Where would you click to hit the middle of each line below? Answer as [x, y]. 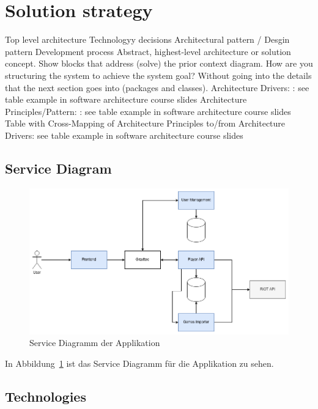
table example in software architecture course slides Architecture [126, 99]
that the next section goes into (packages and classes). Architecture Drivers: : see [157, 87]
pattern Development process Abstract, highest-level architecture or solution [148, 51]
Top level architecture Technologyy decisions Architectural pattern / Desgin [147, 39]
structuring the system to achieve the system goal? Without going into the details [158, 75]
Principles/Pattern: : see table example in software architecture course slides [148, 111]
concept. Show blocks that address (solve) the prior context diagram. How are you [159, 63]
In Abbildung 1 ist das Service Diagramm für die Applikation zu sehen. [139, 363]
